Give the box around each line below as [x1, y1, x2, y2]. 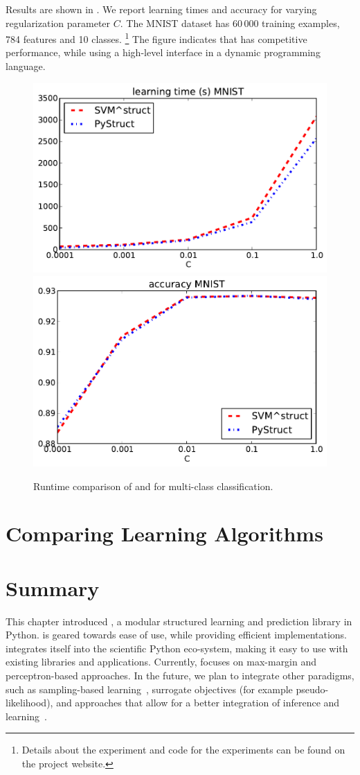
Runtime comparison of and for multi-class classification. [33, 478, 273, 493]
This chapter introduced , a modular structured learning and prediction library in [6, 613, 352, 628]
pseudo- [296, 681, 329, 696]
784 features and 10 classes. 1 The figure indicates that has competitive [6, 30, 307, 46]
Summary [6, 573, 100, 602]
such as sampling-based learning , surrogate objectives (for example [6, 681, 293, 696]
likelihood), [6, 695, 53, 710]
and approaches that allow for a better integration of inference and [56, 695, 340, 710]
